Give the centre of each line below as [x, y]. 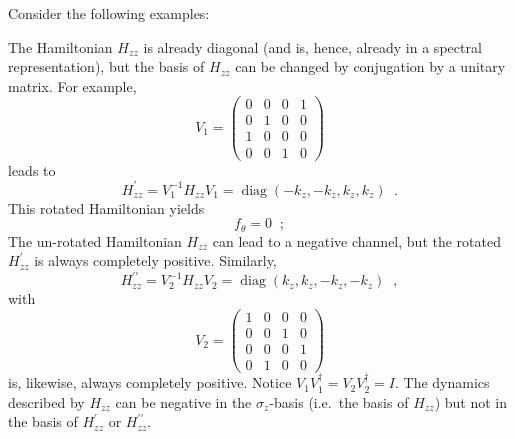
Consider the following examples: [109, 13]
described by [46, 401]
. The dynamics [442, 382]
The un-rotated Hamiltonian [95, 240]
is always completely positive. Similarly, [155, 260]
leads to [32, 169]
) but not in [471, 401]
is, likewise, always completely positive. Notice [150, 382]
